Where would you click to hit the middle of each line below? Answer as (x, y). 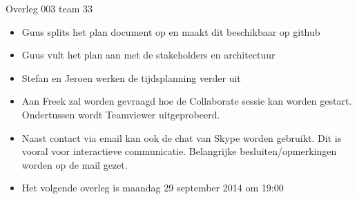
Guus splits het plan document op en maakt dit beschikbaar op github (171, 31)
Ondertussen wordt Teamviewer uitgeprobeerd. (121, 114)
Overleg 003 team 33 (49, 8)
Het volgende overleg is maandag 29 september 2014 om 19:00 (153, 188)
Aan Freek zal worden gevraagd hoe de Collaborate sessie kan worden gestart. (187, 101)
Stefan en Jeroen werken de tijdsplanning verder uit (131, 77)
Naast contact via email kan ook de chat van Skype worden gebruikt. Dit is (182, 137)
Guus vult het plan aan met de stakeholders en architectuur (148, 55)
